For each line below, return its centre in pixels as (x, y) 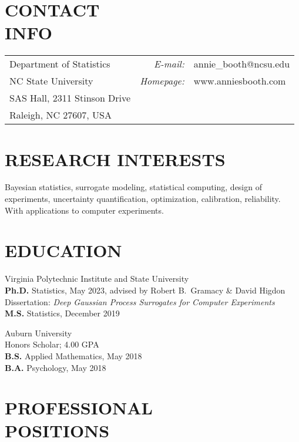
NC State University (51, 81)
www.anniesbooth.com (240, 81)
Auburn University (38, 333)
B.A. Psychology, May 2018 (56, 367)
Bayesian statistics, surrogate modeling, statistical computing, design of (133, 187)
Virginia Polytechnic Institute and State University (97, 279)
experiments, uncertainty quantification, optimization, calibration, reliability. (143, 199)
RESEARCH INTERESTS (115, 159)
